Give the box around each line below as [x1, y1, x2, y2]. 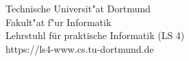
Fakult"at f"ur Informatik [5, 14, 112, 29]
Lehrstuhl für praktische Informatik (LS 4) [5, 28, 185, 42]
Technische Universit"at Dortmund [5, 1, 151, 15]
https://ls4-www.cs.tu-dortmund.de [5, 41, 154, 56]
